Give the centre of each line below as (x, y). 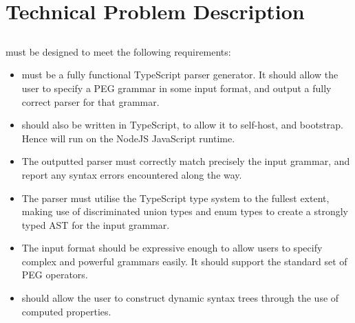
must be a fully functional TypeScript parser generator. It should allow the (180, 75)
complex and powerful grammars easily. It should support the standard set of (184, 261)
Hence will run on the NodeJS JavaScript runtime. (128, 138)
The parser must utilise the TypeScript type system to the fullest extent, (175, 198)
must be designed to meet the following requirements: (118, 51)
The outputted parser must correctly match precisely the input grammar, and (186, 161)
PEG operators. (55, 275)
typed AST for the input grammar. (96, 224)
